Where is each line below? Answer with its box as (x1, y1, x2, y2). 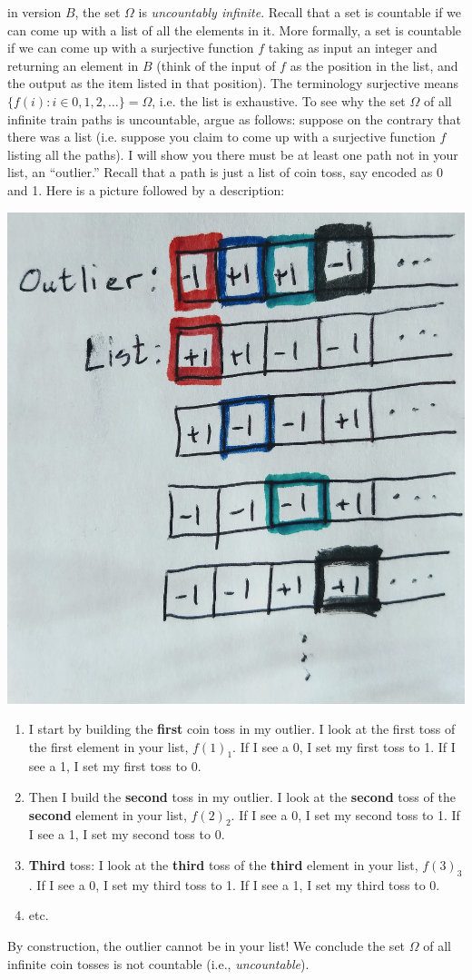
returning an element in (7, 55, 139, 74)
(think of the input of (156, 55, 276, 74)
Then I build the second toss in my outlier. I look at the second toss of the (28, 787, 456, 807)
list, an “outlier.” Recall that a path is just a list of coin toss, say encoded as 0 (7, 163, 443, 182)
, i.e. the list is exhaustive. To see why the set (152, 91, 406, 110)
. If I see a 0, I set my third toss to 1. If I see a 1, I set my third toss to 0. (28, 875, 440, 894)
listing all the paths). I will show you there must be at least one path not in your (7, 144, 458, 163)
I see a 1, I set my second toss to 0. (28, 825, 225, 844)
